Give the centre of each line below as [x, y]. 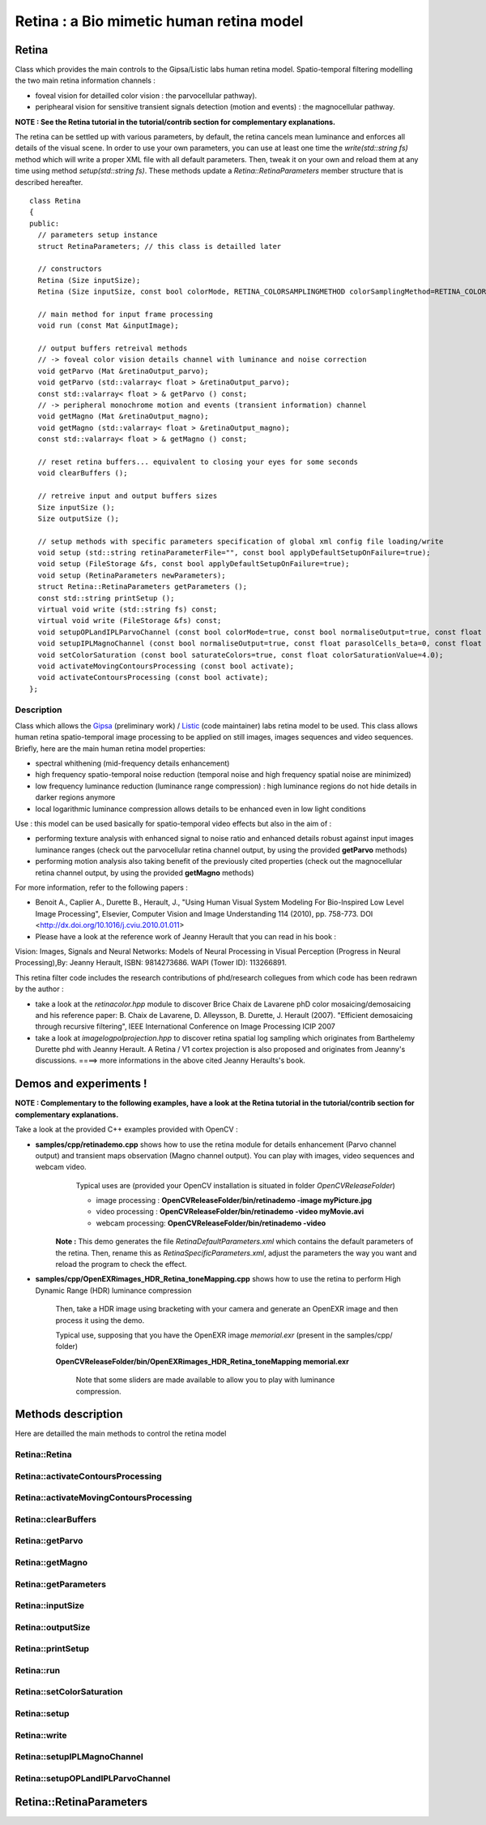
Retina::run [38, 1670]
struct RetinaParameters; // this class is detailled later [160, 246]
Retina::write [41, 1735]
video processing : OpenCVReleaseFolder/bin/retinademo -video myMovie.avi [230, 1212]
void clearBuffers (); [83, 473]
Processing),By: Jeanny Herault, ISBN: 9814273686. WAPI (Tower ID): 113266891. [151, 963]
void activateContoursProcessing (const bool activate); [153, 678]
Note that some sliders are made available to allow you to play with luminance [205, 1380]
